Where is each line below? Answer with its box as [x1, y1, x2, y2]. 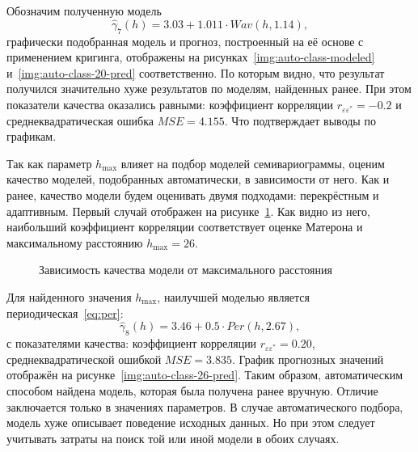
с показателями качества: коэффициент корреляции [6, 335, 257, 352]
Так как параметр [6, 154, 92, 171]
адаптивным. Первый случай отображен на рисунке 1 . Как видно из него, [6, 202, 370, 219]
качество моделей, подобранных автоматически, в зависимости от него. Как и [6, 171, 390, 188]
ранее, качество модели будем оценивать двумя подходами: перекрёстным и [6, 186, 379, 203]
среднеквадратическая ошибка [6, 112, 154, 129]
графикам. [6, 128, 57, 145]
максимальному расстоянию [6, 234, 143, 251]
